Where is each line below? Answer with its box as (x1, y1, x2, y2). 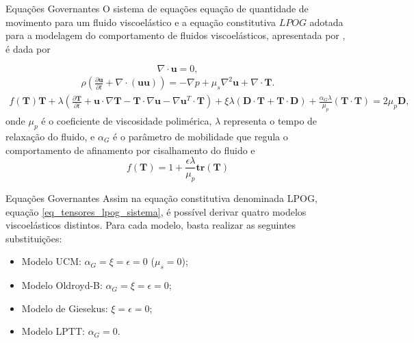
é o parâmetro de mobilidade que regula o (113, 129, 288, 144)
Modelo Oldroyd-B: (21, 278, 103, 292)
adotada (309, 14, 344, 29)
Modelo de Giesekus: (21, 301, 108, 315)
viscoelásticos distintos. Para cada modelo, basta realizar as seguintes (5, 218, 296, 232)
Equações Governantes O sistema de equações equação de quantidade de (5, 1, 309, 15)
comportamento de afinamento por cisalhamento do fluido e (5, 142, 255, 157)
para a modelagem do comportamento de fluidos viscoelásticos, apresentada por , (5, 28, 346, 42)
